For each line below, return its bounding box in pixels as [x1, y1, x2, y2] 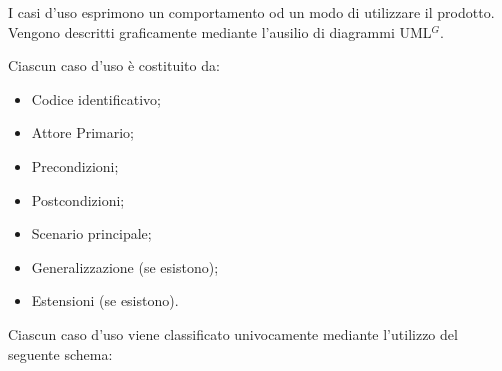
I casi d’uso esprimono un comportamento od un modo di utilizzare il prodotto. [8, 2, 495, 22]
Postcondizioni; [31, 189, 125, 210]
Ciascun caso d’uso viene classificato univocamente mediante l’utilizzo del [8, 323, 458, 344]
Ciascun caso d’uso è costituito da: [8, 55, 220, 76]
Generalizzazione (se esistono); [31, 256, 219, 277]
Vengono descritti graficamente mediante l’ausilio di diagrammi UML [8, 21, 432, 42]
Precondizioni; [31, 155, 119, 176]
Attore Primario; [31, 122, 135, 143]
